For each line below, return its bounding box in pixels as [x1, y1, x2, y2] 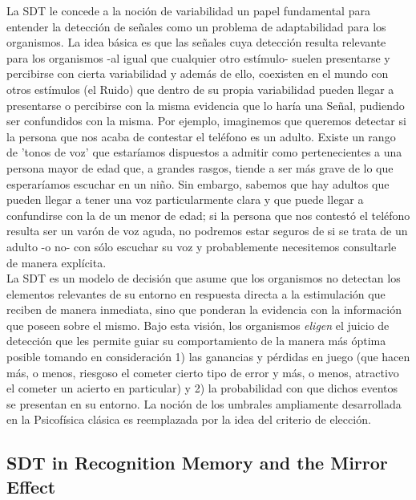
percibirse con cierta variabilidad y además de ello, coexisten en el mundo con [6, 65, 389, 82]
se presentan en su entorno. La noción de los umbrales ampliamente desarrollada [6, 395, 402, 412]
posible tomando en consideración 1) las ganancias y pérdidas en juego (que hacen [6, 348, 410, 365]
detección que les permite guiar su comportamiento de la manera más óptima [6, 332, 386, 349]
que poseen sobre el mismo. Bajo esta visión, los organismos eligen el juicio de [6, 316, 390, 333]
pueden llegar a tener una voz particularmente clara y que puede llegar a [6, 191, 364, 208]
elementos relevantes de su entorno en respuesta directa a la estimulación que [6, 285, 386, 302]
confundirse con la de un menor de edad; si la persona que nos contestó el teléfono [6, 206, 410, 223]
